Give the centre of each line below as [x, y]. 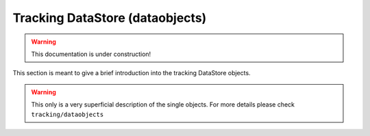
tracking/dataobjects [67, 114]
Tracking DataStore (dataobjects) [110, 18]
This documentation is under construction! [91, 54]
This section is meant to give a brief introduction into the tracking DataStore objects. [132, 73]
